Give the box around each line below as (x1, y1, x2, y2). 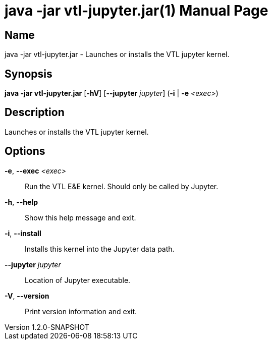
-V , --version (5, 291, 49, 300)
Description (5, 106, 65, 119)
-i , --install (5, 228, 41, 238)
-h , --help (5, 197, 38, 206)
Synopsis (5, 67, 52, 80)
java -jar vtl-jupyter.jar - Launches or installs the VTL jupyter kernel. (5, 50, 230, 59)
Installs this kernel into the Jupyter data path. (25, 244, 175, 253)
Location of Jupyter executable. (25, 275, 131, 284)
